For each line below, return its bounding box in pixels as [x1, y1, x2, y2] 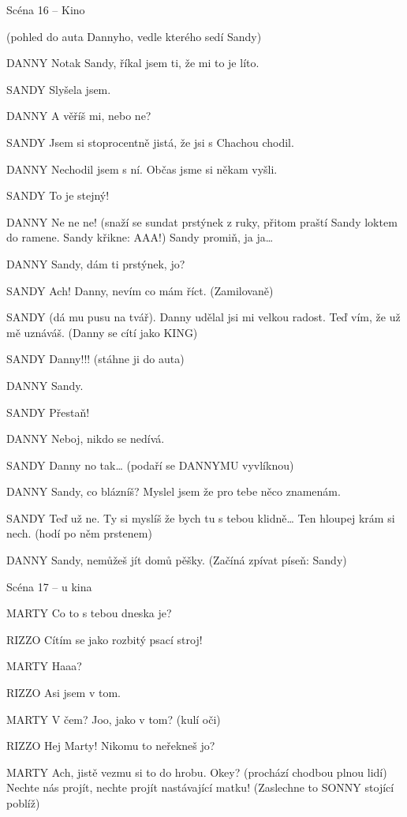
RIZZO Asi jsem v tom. [6, 684, 121, 701]
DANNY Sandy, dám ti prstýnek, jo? [6, 255, 185, 272]
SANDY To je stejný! [6, 187, 110, 204]
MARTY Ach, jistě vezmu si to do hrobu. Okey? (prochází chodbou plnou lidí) [6, 763, 387, 780]
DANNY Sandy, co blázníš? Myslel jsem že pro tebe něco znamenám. [6, 483, 341, 500]
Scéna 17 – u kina [6, 578, 92, 594]
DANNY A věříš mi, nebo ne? [6, 107, 151, 124]
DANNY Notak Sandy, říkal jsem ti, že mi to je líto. [6, 54, 260, 71]
